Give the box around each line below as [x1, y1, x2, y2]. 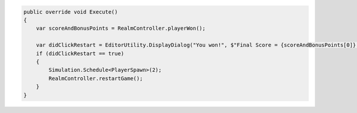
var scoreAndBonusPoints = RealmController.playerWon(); [36, 25, 206, 32]
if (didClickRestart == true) [36, 50, 124, 56]
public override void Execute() [23, 8, 118, 15]
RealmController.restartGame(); [48, 75, 143, 81]
